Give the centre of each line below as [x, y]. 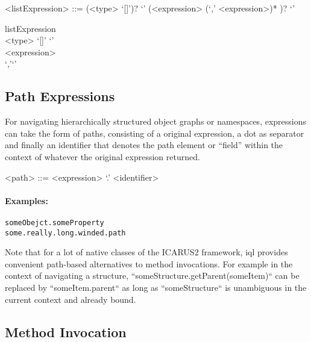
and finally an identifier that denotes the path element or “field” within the [144, 145]
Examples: [27, 200]
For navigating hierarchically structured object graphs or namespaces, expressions [156, 121]
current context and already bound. [71, 299]
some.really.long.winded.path [65, 233]
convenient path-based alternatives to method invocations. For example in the [149, 263]
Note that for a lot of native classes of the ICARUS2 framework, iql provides [146, 252]
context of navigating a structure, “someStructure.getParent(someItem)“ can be [152, 275]
